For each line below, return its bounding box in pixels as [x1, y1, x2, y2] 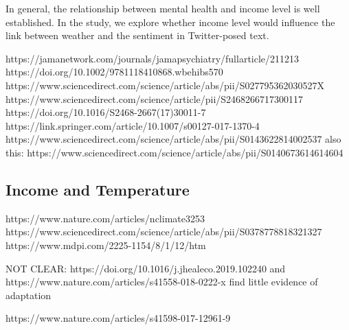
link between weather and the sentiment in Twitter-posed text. [5, 28, 269, 43]
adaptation [5, 287, 52, 302]
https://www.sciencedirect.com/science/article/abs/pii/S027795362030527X [5, 78, 324, 92]
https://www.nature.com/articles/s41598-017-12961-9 [5, 311, 231, 325]
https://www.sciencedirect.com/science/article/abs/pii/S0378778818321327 [5, 224, 322, 239]
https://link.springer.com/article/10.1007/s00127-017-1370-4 [5, 118, 260, 132]
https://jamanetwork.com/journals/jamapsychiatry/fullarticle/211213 [5, 51, 300, 65]
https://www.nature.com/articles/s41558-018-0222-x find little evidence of [5, 274, 318, 289]
